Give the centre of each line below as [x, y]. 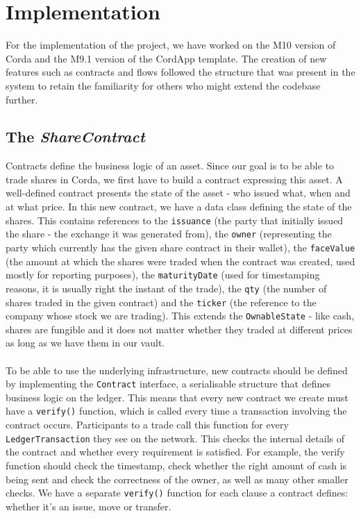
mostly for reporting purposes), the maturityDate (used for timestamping [163, 275]
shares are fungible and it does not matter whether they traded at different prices [179, 329]
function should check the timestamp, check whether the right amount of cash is [176, 465]
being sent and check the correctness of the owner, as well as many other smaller [177, 479]
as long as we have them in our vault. [85, 343]
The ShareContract [75, 136]
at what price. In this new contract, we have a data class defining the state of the [179, 207]
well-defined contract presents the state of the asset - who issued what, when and [178, 193]
